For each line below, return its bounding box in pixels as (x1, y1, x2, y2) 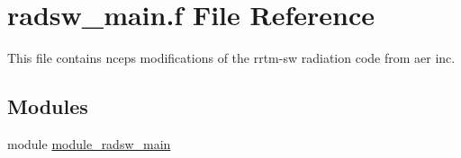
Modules (7, 92, 88, 120)
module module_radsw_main (7, 134, 171, 153)
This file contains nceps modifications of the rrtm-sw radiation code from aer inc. (7, 48, 456, 67)
